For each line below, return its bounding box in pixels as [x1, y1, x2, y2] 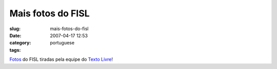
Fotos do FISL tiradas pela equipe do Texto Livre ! [9, 56, 113, 62]
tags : [9, 47, 21, 53]
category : [9, 40, 31, 46]
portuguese [50, 40, 74, 46]
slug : [9, 26, 21, 32]
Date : [9, 32, 22, 38]
